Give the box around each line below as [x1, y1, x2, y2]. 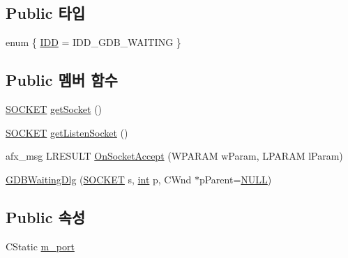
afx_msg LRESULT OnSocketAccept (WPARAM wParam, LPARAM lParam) [6, 149, 343, 163]
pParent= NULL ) [199, 172, 272, 186]
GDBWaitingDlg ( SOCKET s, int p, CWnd [6, 172, 192, 186]
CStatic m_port [6, 238, 75, 253]
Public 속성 [6, 206, 86, 227]
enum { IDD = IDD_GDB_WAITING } [6, 35, 181, 50]
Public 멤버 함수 [6, 69, 118, 91]
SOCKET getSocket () [6, 102, 102, 116]
